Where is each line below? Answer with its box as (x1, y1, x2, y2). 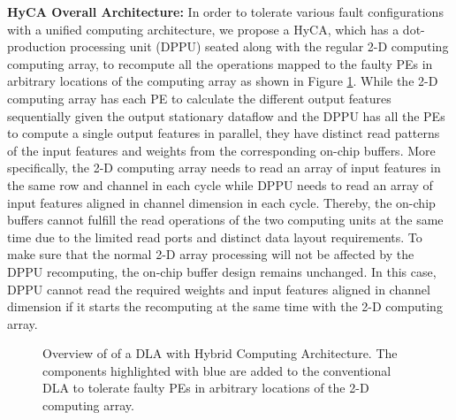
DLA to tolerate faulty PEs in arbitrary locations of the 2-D (42, 378, 369, 397)
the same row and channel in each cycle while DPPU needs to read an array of (7, 175, 433, 194)
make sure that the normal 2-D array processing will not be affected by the (7, 245, 414, 263)
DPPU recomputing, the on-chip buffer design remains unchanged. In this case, (7, 262, 437, 280)
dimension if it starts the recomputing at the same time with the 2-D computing (7, 297, 443, 316)
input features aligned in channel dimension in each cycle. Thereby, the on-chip (7, 193, 436, 211)
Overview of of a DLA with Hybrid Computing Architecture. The (42, 344, 398, 363)
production (7, 37, 66, 56)
